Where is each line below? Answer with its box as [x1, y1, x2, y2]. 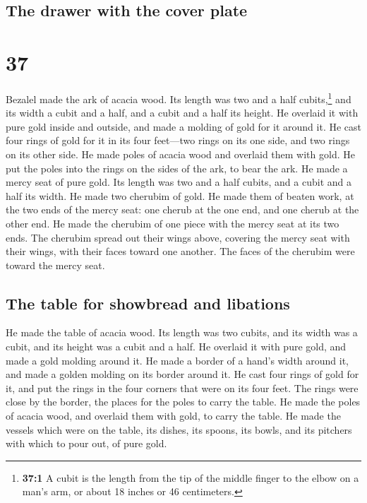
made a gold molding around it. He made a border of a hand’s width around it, [6, 353, 349, 367]
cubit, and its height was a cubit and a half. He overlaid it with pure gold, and [6, 339, 347, 354]
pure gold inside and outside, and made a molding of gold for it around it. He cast [6, 119, 361, 134]
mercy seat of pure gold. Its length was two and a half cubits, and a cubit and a [6, 174, 351, 189]
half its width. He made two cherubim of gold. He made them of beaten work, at [6, 188, 354, 203]
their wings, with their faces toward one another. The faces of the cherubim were [6, 244, 355, 259]
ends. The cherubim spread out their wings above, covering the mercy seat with [6, 230, 350, 244]
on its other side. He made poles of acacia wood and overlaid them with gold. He [6, 146, 355, 161]
